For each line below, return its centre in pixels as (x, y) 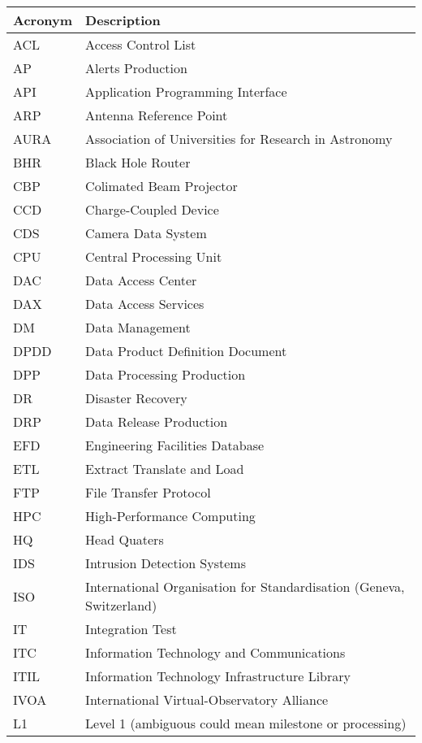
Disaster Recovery (136, 398)
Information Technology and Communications (215, 652)
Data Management (138, 327)
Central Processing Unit (154, 256)
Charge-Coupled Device (152, 209)
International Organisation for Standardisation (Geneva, (245, 587)
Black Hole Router (138, 162)
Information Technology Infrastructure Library (218, 676)
